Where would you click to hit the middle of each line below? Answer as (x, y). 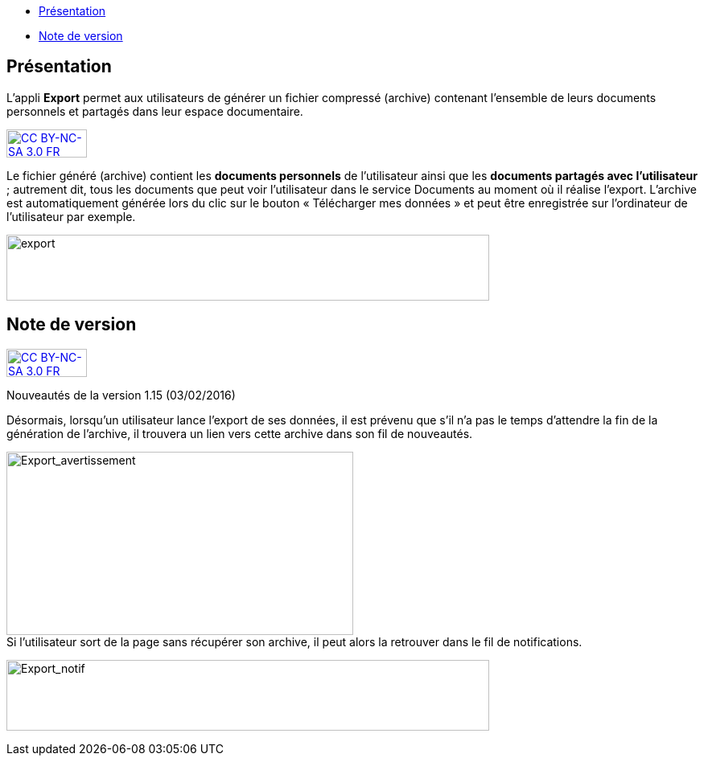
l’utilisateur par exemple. (71, 216)
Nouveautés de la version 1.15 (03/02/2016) (121, 395)
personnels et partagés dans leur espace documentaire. (155, 111)
